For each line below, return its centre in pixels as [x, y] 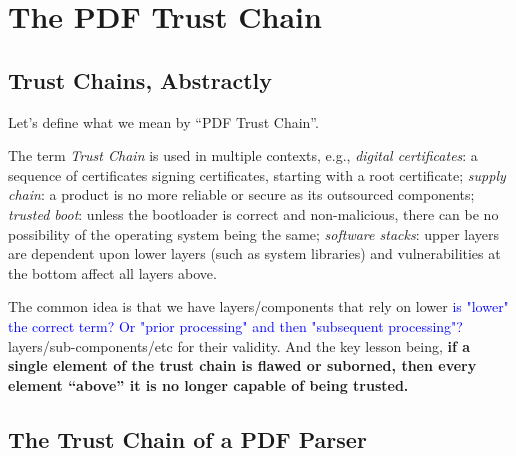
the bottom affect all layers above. [112, 272]
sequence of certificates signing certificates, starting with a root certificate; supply [257, 174]
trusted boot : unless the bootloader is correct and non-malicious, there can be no [253, 213]
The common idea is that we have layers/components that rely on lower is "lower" [258, 306]
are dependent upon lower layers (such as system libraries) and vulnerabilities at [254, 253]
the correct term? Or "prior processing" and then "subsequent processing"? [235, 325]
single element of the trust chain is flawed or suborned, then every [242, 365]
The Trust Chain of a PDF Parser [187, 438]
